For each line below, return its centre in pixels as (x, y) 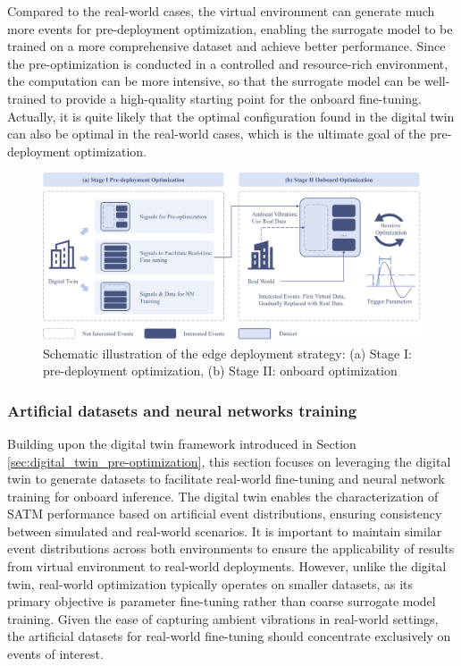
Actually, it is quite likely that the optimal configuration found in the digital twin (231, 116)
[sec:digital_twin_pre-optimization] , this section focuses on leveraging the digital (229, 461)
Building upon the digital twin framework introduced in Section (182, 443)
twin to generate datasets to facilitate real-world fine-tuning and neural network (226, 479)
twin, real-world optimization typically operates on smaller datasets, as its (210, 583)
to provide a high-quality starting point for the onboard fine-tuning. (236, 98)
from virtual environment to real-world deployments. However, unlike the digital (227, 566)
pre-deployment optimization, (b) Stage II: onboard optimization (220, 371)
